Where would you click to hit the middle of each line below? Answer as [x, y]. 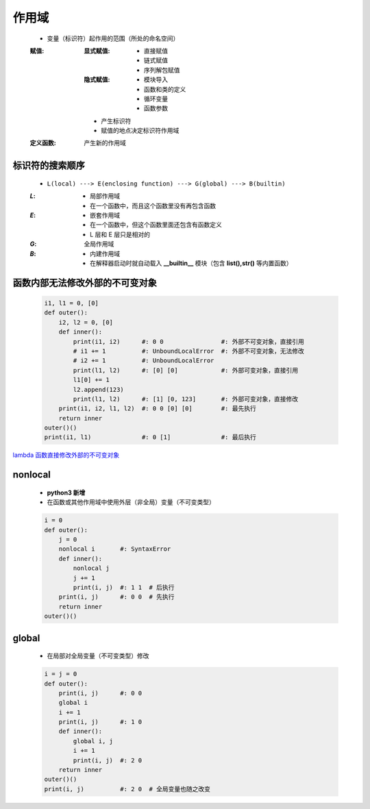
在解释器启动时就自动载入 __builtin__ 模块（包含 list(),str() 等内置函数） [191, 263]
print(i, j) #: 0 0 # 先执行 [116, 597]
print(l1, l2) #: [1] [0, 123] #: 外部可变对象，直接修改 [185, 399]
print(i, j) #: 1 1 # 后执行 [124, 587]
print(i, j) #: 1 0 [100, 722]
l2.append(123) [99, 389]
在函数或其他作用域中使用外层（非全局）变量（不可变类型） [131, 502]
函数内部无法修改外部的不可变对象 [85, 283]
